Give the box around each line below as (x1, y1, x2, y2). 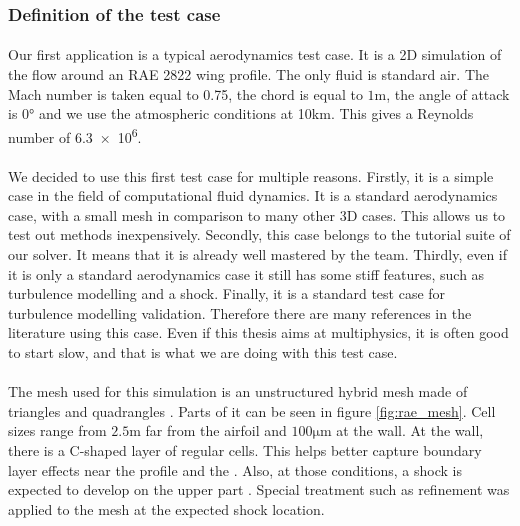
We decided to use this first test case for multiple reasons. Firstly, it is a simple (8, 165, 494, 186)
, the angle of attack (386, 83, 510, 104)
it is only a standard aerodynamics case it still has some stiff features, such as (8, 263, 485, 284)
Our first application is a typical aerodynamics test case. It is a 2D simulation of (8, 44, 502, 65)
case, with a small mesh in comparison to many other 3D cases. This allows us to (8, 204, 506, 225)
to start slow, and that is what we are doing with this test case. (8, 342, 398, 362)
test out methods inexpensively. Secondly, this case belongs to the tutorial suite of (8, 224, 511, 245)
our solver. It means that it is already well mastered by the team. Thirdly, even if (8, 244, 508, 265)
